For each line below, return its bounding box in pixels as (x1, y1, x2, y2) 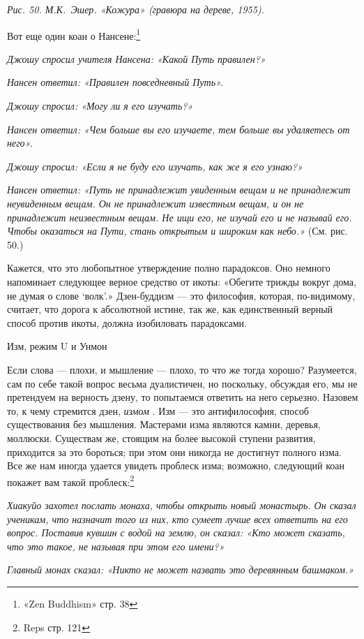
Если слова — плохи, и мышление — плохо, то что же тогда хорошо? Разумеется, (7, 362, 357, 376)
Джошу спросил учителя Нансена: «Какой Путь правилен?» (7, 51, 266, 66)
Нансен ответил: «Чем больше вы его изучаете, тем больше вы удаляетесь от (7, 122, 350, 136)
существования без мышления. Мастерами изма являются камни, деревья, (7, 417, 321, 432)
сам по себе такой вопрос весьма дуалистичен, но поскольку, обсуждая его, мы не (7, 376, 358, 390)
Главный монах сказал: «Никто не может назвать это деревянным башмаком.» (7, 562, 354, 577)
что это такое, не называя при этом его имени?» (7, 538, 225, 553)
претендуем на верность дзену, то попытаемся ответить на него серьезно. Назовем (7, 390, 358, 404)
